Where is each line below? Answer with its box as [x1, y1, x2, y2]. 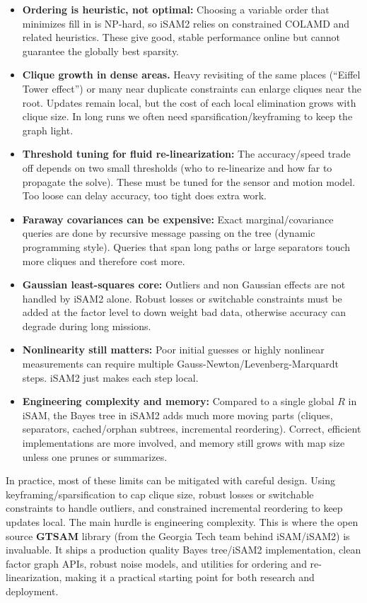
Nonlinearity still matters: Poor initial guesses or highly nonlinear [22, 342, 325, 357]
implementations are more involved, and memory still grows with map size [22, 435, 345, 450]
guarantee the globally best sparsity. [22, 43, 180, 58]
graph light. [22, 122, 74, 137]
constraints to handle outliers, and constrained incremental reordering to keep [6, 500, 343, 515]
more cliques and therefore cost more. [22, 253, 185, 268]
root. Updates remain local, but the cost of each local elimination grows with [22, 95, 356, 110]
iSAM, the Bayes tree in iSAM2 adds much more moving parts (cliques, [22, 407, 333, 422]
